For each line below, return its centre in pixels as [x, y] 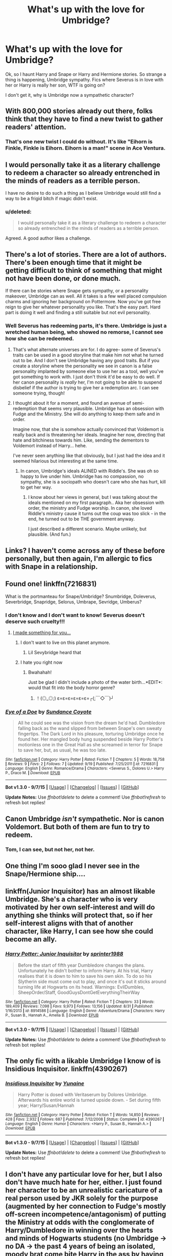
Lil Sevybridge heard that [55, 652]
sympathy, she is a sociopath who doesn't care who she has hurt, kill [93, 482]
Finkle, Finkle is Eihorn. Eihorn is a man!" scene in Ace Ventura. [85, 148]
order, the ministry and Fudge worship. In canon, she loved [90, 508]
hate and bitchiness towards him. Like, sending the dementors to [81, 440]
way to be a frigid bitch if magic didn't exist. [52, 199]
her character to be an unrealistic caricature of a [84, 1190]
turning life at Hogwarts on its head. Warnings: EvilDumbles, [81, 987]
